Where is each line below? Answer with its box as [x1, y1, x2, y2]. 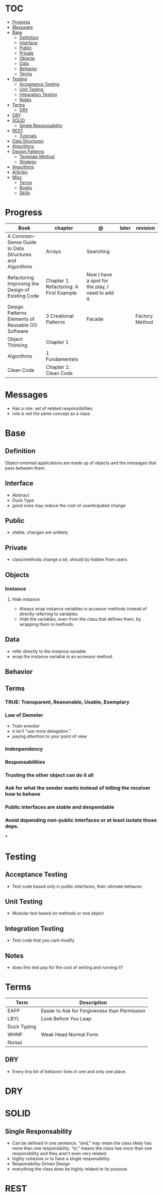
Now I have [86, 271, 113, 278]
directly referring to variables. [19, 611, 79, 617]
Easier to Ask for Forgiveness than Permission [41, 1007, 146, 1014]
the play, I [86, 283, 109, 290]
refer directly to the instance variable [12, 648, 86, 654]
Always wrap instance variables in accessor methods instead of [19, 606, 147, 611]
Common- [12, 232, 36, 239]
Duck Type [12, 497, 34, 503]
